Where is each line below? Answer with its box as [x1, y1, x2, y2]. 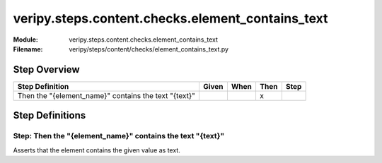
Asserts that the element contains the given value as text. [13, 145, 180, 155]
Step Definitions [13, 109, 86, 121]
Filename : [13, 44, 43, 53]
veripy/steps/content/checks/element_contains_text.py [69, 44, 229, 53]
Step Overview [13, 64, 81, 76]
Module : [13, 35, 38, 44]
